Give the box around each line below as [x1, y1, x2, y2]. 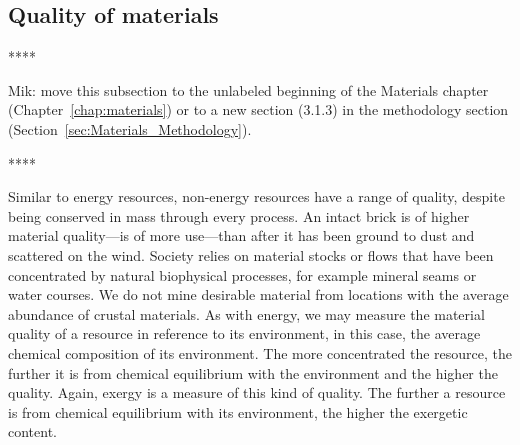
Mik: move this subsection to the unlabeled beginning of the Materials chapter [8, 79, 489, 100]
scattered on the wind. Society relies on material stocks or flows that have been [8, 244, 494, 265]
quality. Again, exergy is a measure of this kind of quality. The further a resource [8, 382, 506, 403]
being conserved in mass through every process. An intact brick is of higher [8, 205, 470, 226]
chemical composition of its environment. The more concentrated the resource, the [8, 342, 512, 363]
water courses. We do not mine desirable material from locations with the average [8, 284, 509, 305]
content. [8, 421, 57, 442]
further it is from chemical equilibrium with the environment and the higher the [8, 362, 498, 383]
